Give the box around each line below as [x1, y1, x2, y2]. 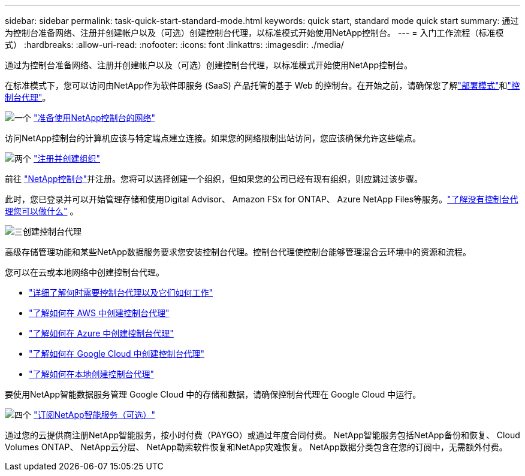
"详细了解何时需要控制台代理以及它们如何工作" [29, 287, 213, 298]
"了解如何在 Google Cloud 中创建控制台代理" [29, 348, 205, 359]
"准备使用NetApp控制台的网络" [33, 113, 156, 123]
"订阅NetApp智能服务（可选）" [33, 410, 156, 420]
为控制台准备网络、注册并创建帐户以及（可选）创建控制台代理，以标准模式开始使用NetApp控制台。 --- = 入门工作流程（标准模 [5, 28, 504, 38]
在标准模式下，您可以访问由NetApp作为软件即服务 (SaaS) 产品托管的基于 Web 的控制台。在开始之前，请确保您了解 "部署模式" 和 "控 [5, 80, 520, 90]
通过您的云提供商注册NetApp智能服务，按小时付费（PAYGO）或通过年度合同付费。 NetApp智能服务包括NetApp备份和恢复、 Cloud [5, 430, 520, 440]
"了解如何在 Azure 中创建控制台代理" [29, 328, 174, 338]
